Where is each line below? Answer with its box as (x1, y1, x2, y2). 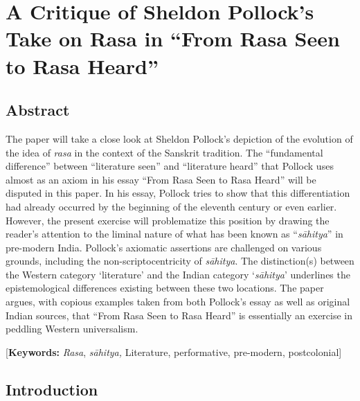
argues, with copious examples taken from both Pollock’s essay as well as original (6, 294, 350, 309)
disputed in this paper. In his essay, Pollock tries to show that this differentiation (6, 186, 350, 200)
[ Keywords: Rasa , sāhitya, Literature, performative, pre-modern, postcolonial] (6, 344, 342, 359)
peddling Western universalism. (6, 321, 138, 336)
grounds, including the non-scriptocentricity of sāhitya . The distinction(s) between (6, 253, 354, 268)
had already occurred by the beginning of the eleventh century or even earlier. (6, 199, 337, 213)
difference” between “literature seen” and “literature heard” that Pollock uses (6, 159, 334, 173)
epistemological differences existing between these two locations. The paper (6, 280, 324, 295)
